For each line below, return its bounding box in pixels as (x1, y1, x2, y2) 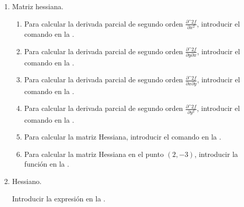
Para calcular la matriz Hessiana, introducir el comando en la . (24, 131, 221, 142)
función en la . (24, 158, 70, 169)
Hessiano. (12, 176, 42, 186)
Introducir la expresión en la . (12, 193, 106, 203)
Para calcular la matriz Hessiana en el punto (24, 148, 164, 159)
